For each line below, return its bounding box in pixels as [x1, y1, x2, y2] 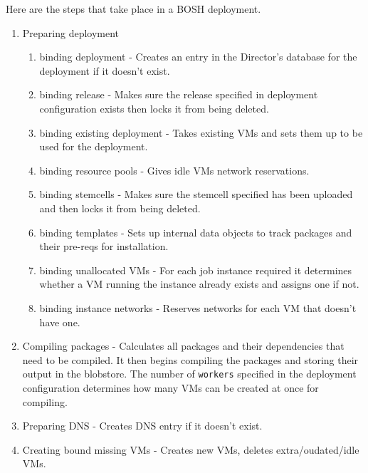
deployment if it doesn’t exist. [39, 63, 170, 78]
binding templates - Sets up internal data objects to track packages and [39, 224, 352, 239]
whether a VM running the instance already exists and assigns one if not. [39, 276, 359, 291]
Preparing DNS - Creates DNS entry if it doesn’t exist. [22, 418, 263, 433]
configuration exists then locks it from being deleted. [39, 100, 269, 115]
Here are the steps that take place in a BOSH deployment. [6, 1, 261, 16]
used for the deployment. [39, 139, 148, 154]
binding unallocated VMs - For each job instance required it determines [39, 262, 352, 277]
